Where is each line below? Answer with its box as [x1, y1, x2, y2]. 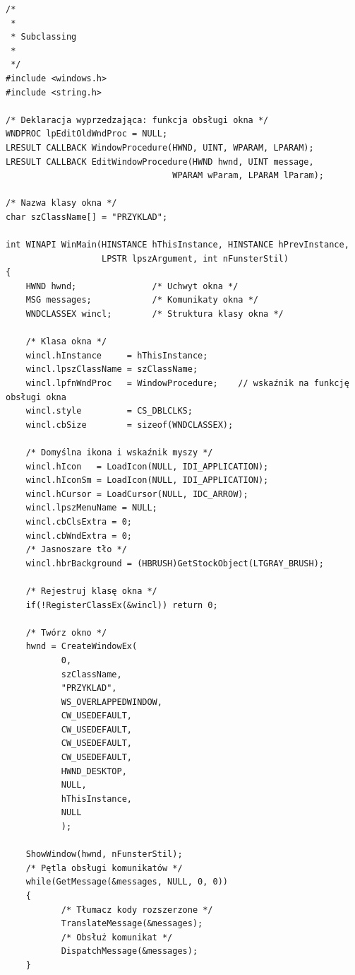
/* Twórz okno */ [25, 627, 107, 638]
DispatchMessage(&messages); [61, 946, 198, 957]
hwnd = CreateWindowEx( [25, 641, 138, 652]
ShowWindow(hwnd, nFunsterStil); [25, 849, 183, 860]
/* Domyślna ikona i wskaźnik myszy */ [25, 448, 213, 457]
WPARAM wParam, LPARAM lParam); [172, 170, 325, 181]
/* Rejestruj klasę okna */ [25, 585, 157, 596]
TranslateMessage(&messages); [61, 918, 203, 929]
